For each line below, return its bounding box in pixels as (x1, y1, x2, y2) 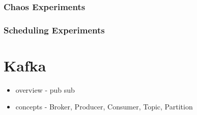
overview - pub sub (15, 84, 75, 95)
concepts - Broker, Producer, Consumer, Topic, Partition (15, 101, 193, 112)
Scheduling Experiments (4, 23, 105, 36)
